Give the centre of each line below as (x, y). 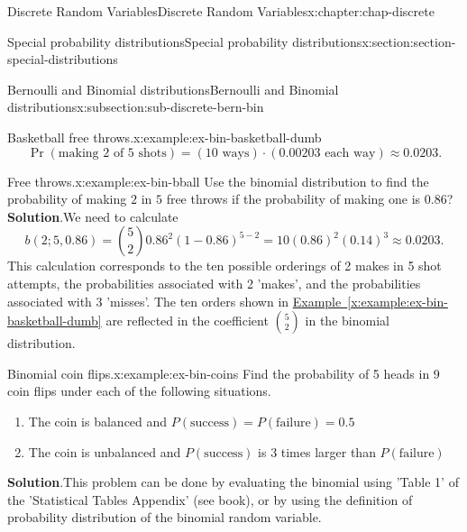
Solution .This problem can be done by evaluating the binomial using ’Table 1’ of (233, 482)
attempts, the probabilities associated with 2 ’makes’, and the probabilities (214, 283)
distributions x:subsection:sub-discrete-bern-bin (136, 107)
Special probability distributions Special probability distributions (185, 41)
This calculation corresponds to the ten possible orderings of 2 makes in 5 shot (224, 266)
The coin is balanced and (98, 421)
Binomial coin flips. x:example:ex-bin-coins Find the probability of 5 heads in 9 (224, 373)
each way (350, 153)
